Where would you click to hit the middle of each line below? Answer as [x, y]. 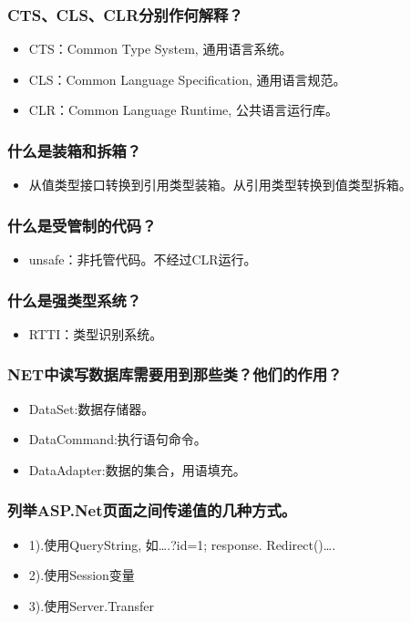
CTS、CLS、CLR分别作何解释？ [125, 14]
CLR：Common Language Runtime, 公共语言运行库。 [183, 110]
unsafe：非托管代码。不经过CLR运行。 [143, 259]
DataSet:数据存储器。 [92, 408]
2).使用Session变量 [82, 575]
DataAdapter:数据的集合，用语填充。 [137, 469]
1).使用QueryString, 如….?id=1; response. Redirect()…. [182, 544]
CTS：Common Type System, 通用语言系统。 [160, 49]
